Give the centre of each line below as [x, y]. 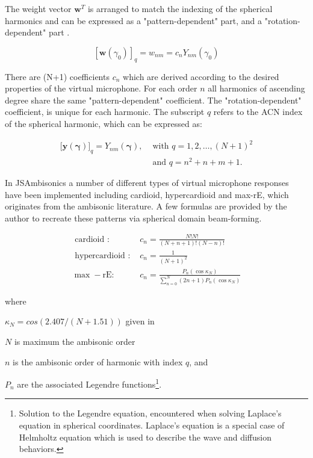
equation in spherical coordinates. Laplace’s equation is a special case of [152, 425]
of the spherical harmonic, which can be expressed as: [104, 123]
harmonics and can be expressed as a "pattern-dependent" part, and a [134, 20]
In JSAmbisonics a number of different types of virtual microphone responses [147, 182]
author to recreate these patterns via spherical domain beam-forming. [133, 218]
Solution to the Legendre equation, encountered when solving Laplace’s [150, 413]
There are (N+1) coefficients [57, 76]
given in [140, 321]
